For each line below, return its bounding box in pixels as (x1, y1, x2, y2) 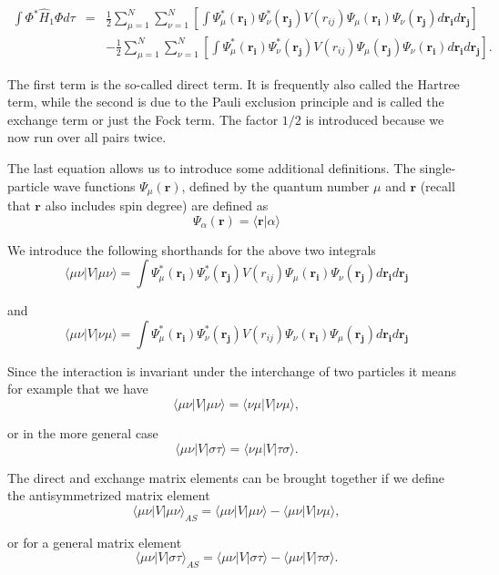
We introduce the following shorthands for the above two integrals (7, 240, 376, 259)
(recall (420, 176, 455, 195)
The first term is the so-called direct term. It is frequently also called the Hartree (7, 74, 460, 93)
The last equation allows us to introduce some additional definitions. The (7, 159, 416, 178)
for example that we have (7, 379, 148, 398)
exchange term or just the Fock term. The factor (7, 109, 279, 128)
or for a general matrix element (7, 532, 182, 551)
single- (420, 159, 456, 178)
